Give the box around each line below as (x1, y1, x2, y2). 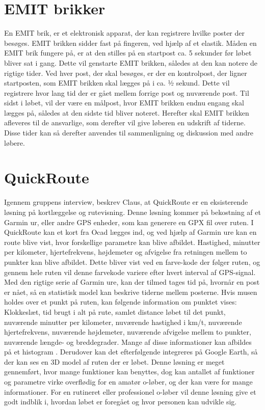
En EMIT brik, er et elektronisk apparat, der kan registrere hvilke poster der (4, 28, 245, 38)
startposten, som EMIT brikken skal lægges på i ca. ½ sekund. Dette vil (4, 77, 230, 88)
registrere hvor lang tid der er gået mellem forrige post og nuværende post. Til (4, 87, 249, 98)
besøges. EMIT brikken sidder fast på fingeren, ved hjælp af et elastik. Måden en (4, 37, 257, 48)
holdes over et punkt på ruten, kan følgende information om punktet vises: (4, 296, 237, 307)
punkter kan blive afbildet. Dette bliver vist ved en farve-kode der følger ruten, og (4, 256, 260, 267)
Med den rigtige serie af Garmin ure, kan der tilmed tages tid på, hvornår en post (4, 277, 260, 287)
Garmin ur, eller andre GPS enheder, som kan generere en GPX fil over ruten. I (4, 216, 254, 227)
